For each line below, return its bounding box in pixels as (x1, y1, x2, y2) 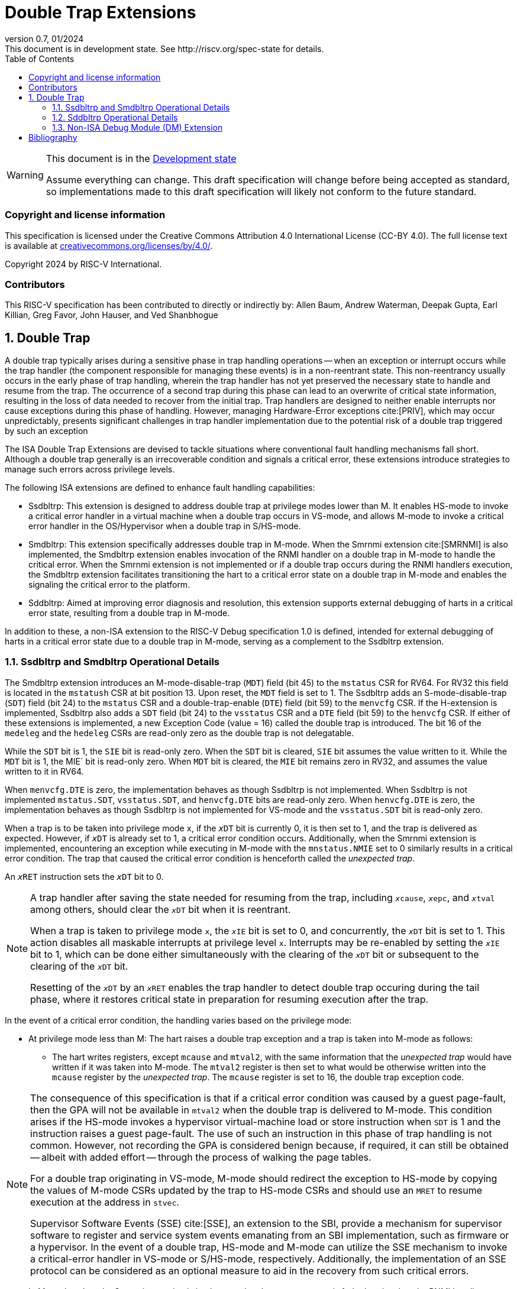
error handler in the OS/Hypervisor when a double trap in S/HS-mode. (28, 521, 301, 532)
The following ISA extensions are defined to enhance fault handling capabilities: (5, 482, 315, 493)
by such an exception (5, 426, 88, 436)
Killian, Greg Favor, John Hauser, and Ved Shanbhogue (5, 310, 218, 320)
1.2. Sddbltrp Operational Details (52, 112, 178, 122)
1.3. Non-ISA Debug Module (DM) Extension (52, 122, 223, 132)
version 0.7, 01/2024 (5, 33, 84, 44)
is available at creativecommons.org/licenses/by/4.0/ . (5, 240, 213, 251)
